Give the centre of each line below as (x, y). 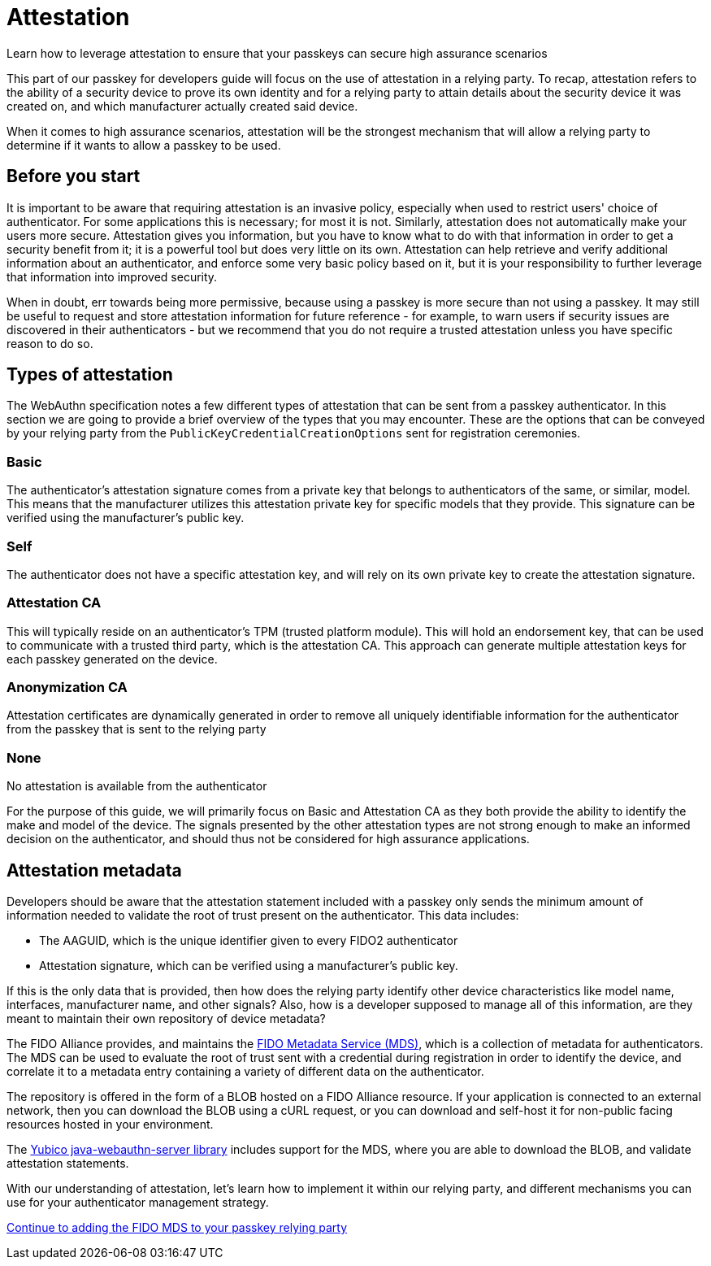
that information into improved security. (112, 276)
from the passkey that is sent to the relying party (137, 729)
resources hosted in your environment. (110, 1125)
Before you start (74, 176)
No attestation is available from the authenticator (137, 786)
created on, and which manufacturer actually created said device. (182, 106)
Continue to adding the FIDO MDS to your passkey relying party (177, 1228)
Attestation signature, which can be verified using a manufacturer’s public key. (249, 966)
